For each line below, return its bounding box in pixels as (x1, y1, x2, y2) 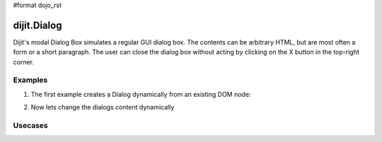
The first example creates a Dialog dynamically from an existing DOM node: (30, 90, 251, 98)
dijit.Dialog (13, 19, 62, 31)
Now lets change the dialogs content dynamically (30, 103, 175, 112)
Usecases (13, 120, 49, 130)
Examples (13, 75, 48, 85)
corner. (13, 57, 35, 66)
